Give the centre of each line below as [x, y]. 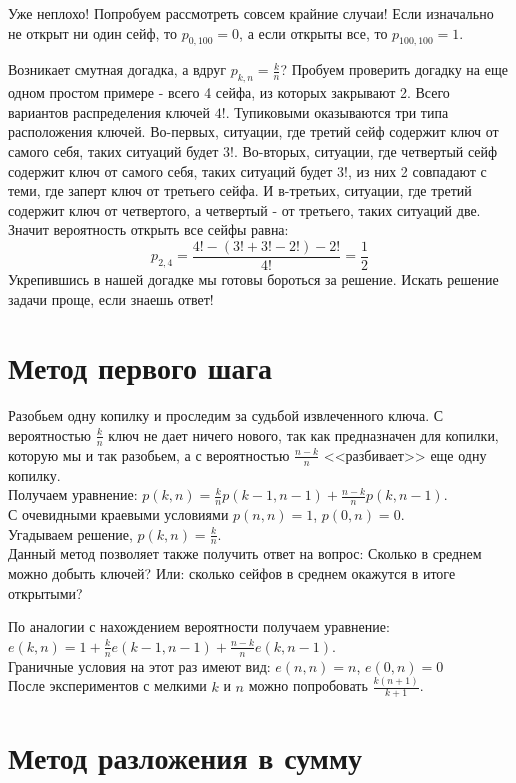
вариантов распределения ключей [109, 111]
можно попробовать [308, 685]
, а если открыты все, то [313, 32]
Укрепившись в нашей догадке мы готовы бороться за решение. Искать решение [253, 279]
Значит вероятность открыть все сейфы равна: [148, 229]
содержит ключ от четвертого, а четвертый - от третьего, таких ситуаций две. [244, 209]
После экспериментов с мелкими [107, 685]
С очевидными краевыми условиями [118, 513]
